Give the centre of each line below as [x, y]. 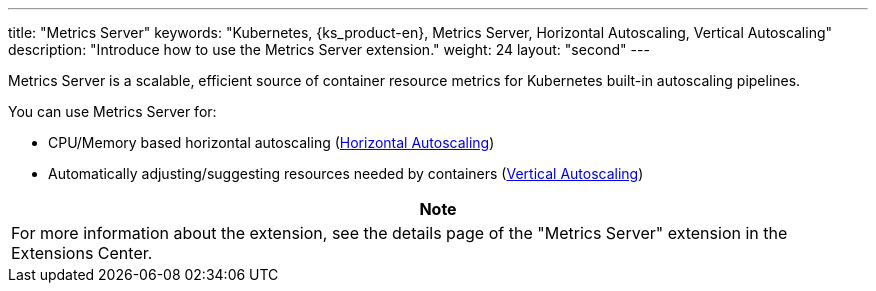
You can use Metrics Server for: [112, 111]
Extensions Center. [82, 253]
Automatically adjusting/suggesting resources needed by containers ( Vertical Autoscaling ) [346, 173]
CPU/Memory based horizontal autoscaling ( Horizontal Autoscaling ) [271, 142]
